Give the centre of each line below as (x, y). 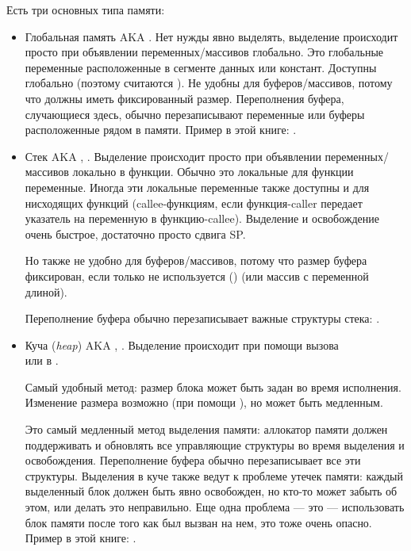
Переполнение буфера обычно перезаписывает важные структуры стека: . (202, 318)
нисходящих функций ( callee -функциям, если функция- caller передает (194, 203)
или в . (42, 360)
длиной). (46, 291)
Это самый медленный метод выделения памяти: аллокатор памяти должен (206, 429)
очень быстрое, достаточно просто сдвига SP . (135, 233)
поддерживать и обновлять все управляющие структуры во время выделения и (215, 444)
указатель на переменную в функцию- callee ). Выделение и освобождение (202, 218)
